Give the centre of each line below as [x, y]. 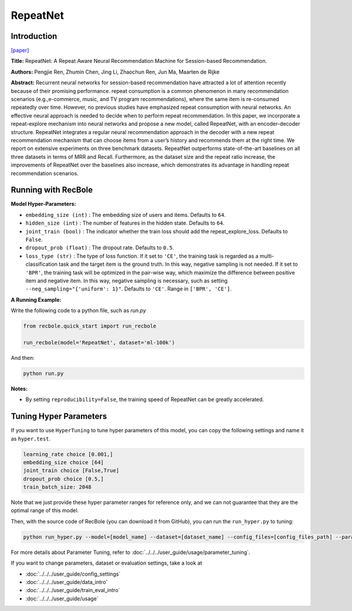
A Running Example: [36, 299]
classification [42, 264]
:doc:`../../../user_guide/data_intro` [67, 582]
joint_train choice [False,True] [71, 471]
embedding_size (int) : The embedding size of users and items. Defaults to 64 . [126, 215]
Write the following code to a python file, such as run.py [79, 310]
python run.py [43, 373]
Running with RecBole [52, 190]
